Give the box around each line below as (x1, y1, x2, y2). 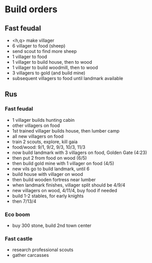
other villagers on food (12, 122, 60, 128)
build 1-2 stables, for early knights (12, 193, 84, 199)
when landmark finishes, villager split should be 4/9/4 (12, 182, 125, 188)
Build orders (5, 4, 58, 15)
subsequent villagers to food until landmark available (12, 75, 123, 81)
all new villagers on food (12, 133, 64, 139)
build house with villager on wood (12, 171, 84, 177)
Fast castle (5, 235, 33, 242)
